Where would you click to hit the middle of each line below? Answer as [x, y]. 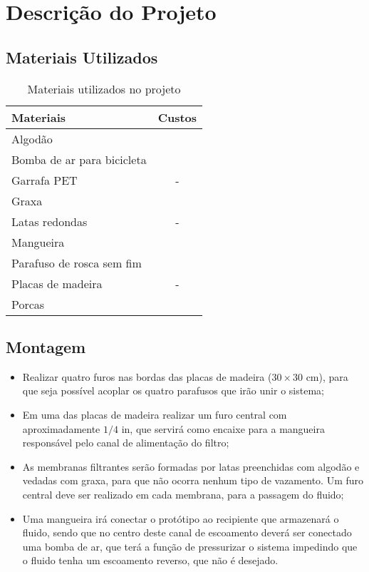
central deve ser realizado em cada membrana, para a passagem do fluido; [183, 494]
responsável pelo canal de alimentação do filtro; [126, 443]
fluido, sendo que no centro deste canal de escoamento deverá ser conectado [187, 532]
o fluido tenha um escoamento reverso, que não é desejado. [150, 560]
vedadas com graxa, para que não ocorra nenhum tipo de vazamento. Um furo [193, 480]
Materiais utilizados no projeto [104, 88]
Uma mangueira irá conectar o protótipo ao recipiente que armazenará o [181, 518]
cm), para [327, 376]
